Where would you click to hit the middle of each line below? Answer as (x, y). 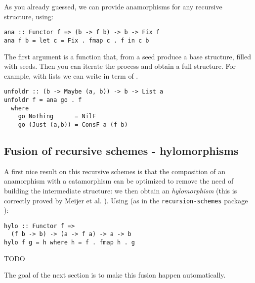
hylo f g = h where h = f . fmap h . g (69, 243)
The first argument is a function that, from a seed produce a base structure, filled (127, 56)
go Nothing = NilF (57, 117)
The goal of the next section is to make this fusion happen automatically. (115, 275)
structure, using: (29, 16)
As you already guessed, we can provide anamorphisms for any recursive (113, 6)
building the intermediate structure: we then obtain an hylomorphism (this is (121, 190)
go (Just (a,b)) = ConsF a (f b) (73, 124)
